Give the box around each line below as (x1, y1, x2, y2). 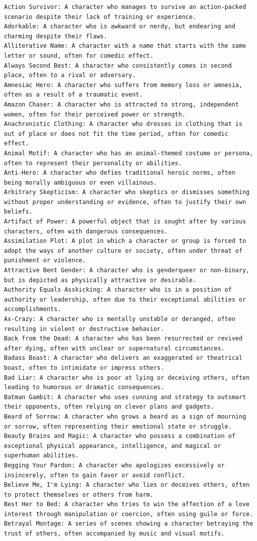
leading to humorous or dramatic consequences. (4, 384, 165, 391)
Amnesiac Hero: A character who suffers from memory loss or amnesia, (4, 81, 243, 89)
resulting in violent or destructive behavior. (4, 325, 165, 332)
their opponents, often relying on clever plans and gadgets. (4, 403, 214, 411)
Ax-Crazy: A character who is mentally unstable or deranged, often (4, 316, 236, 323)
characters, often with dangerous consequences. (4, 227, 168, 235)
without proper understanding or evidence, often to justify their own (4, 198, 246, 206)
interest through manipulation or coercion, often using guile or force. (4, 510, 254, 518)
